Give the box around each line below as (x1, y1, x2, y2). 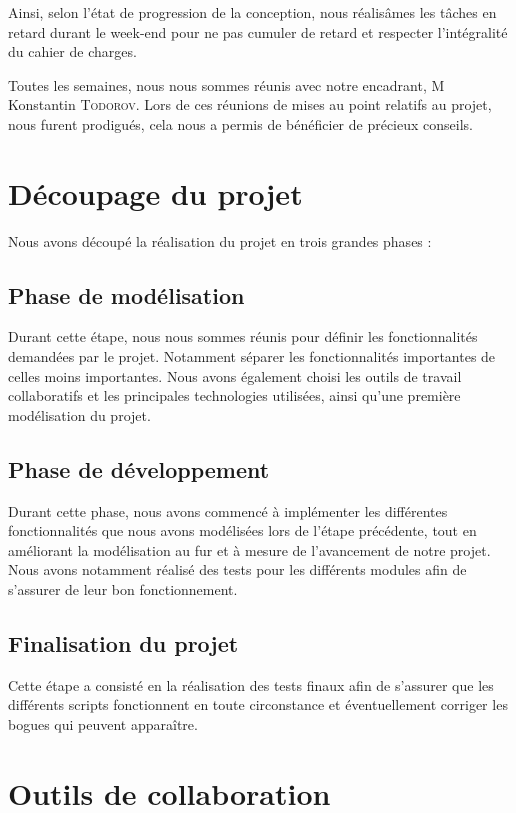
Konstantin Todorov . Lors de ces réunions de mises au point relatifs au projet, (8, 94, 492, 115)
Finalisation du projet (8, 628, 239, 659)
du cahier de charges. (8, 41, 137, 62)
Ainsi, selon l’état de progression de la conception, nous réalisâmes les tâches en (8, 2, 497, 22)
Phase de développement (8, 453, 270, 484)
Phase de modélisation (8, 279, 245, 310)
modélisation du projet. (8, 404, 151, 425)
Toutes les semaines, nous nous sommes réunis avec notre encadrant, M (8, 74, 445, 95)
